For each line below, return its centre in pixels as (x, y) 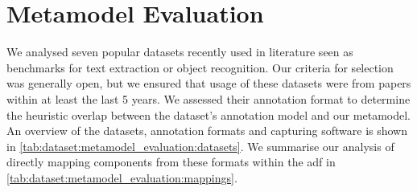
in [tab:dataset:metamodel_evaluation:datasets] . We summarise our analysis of (200, 146)
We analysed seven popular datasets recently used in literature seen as (180, 52)
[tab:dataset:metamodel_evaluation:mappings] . (122, 177)
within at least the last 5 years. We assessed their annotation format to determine (208, 98)
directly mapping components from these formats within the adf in (171, 162)
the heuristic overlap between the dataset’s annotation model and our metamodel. (209, 114)
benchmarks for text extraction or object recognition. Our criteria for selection (200, 67)
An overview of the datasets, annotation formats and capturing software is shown (207, 131)
